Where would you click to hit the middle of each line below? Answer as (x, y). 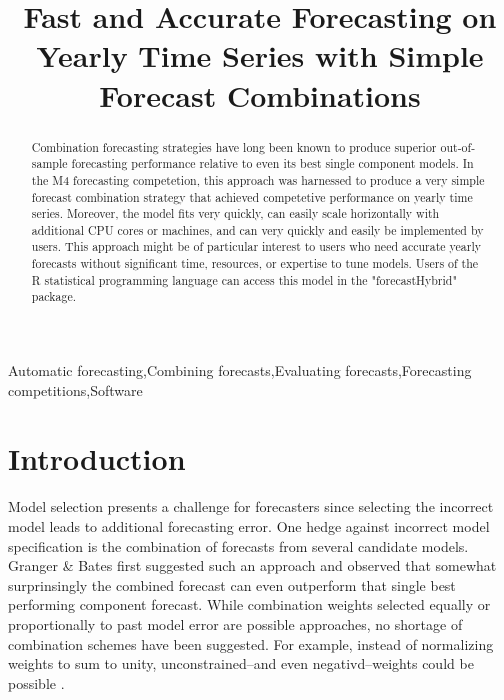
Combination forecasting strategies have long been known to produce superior (234, 146)
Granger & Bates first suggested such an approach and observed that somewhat (252, 565)
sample (49, 163)
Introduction (97, 458)
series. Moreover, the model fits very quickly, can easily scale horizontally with (235, 213)
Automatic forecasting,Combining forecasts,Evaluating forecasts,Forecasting (240, 370)
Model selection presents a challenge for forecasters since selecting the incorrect (251, 506)
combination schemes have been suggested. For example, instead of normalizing (251, 643)
